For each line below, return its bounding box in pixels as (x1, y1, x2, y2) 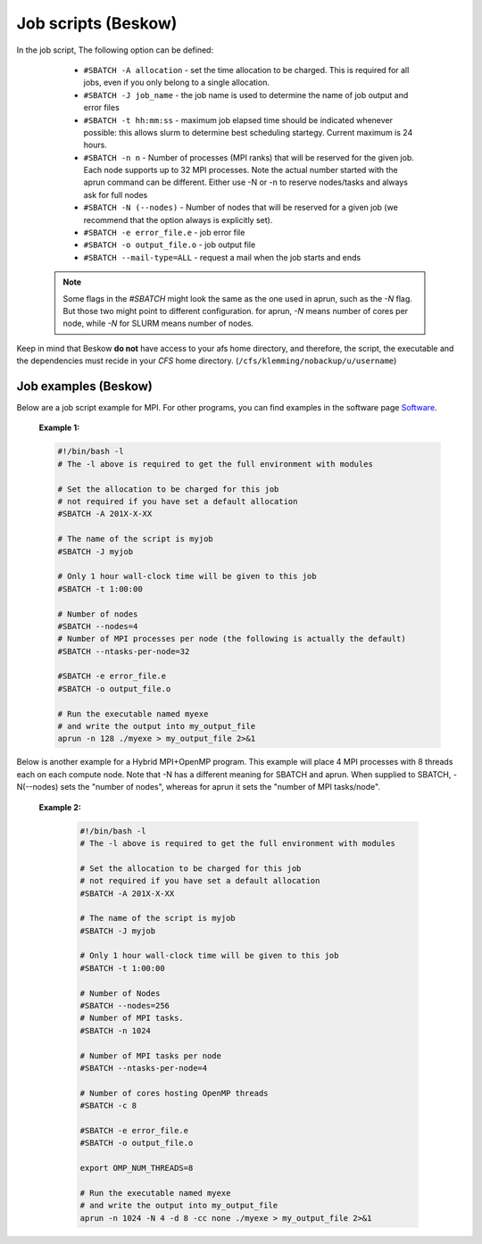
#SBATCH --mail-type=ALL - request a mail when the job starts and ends (83, 252, 361, 262)
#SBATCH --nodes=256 (79, 1000, 170, 1011)
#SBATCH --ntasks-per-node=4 (79, 1063, 208, 1073)
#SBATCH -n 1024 (79, 1025, 152, 1035)
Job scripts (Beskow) (16, 13, 178, 33)
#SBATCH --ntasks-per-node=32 (57, 646, 190, 656)
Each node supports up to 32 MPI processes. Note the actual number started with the (83, 165, 399, 176)
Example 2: (38, 801, 82, 812)
